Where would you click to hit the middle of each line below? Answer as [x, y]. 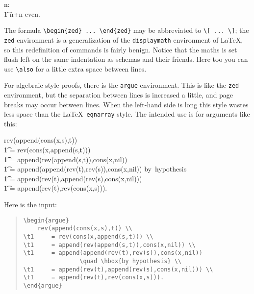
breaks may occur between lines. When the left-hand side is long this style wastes [126, 104]
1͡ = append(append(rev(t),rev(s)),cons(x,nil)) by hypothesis [95, 169]
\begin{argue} [46, 220]
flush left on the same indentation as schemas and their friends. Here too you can [126, 59]
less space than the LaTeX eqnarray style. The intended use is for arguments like [127, 114]
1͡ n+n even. [22, 13]
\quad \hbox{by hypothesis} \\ [130, 261]
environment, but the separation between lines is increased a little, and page [119, 95]
